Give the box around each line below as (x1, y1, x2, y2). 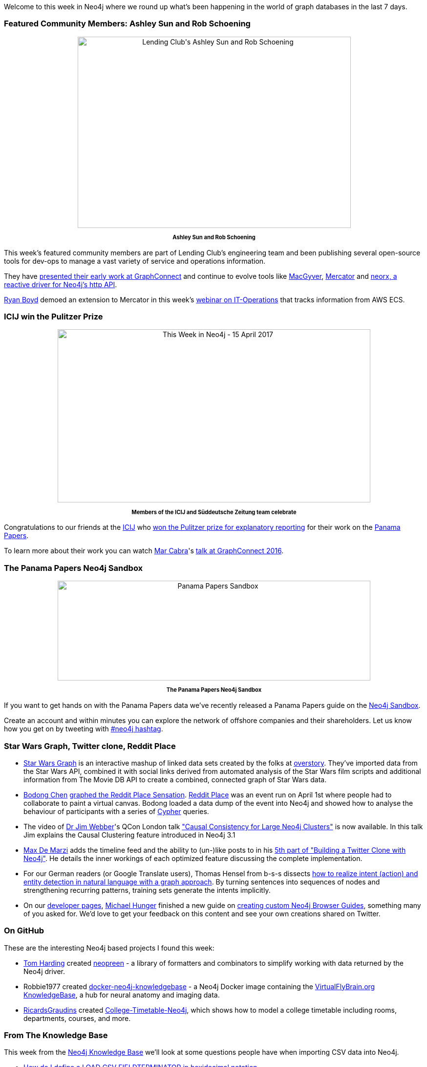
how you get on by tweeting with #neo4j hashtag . (4, 725, 163, 733)
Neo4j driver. (23, 967, 65, 976)
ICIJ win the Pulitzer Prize (4, 312, 103, 322)
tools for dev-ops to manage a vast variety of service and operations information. (4, 256, 266, 265)
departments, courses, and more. (23, 1014, 131, 1022)
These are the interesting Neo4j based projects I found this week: (4, 943, 214, 952)
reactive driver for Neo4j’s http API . (4, 280, 117, 289)
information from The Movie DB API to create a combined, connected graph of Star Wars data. (23, 775, 327, 784)
